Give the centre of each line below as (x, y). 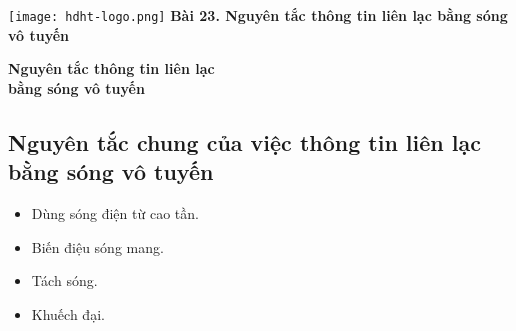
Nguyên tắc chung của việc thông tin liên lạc (244, 141)
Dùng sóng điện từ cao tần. (115, 213)
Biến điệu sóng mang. (97, 246)
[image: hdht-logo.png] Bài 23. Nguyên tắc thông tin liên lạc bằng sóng (258, 15)
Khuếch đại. (68, 313)
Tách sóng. (64, 280)
